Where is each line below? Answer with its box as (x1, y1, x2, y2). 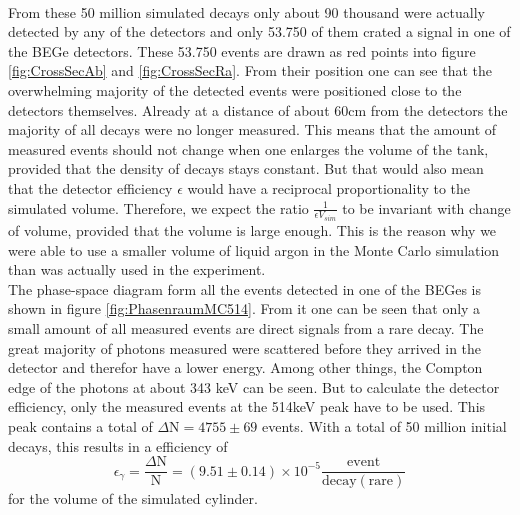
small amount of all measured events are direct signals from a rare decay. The (8, 317, 484, 338)
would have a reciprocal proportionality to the (187, 177, 471, 198)
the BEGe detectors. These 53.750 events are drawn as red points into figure (8, 40, 476, 61)
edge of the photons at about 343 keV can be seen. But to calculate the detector (8, 376, 500, 397)
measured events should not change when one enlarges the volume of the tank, (8, 138, 489, 159)
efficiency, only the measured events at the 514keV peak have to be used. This (8, 396, 486, 417)
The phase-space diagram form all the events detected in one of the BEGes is (8, 278, 481, 299)
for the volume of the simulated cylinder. (8, 488, 258, 509)
